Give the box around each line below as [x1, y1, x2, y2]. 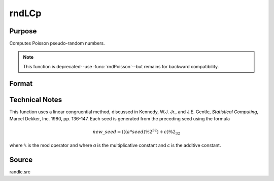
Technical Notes [9, 95, 62, 104]
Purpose [9, 27, 37, 35]
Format [9, 79, 33, 88]
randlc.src [9, 168, 30, 174]
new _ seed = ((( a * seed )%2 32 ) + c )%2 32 [92, 128, 180, 136]
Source [9, 155, 33, 164]
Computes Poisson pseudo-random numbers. [9, 40, 105, 47]
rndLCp [9, 8, 42, 19]
